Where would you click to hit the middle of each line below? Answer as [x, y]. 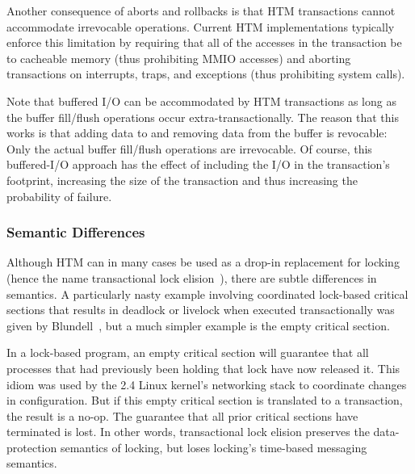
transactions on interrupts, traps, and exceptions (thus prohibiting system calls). [206, 74]
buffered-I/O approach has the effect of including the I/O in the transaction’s [198, 164]
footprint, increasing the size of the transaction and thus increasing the [182, 180]
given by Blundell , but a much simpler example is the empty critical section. [198, 325]
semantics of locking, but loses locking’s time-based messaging [214, 447]
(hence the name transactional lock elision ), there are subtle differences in [192, 277]
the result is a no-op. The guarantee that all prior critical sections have [182, 415]
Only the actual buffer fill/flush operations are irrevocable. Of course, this [189, 148]
